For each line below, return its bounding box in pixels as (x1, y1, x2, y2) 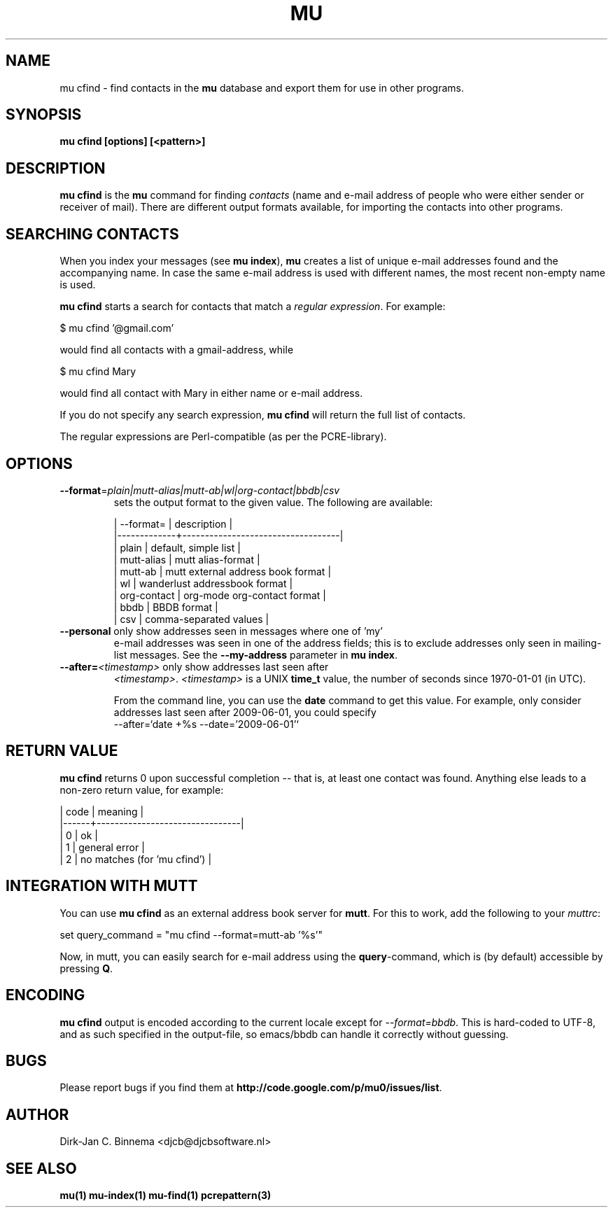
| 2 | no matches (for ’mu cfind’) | (59, 853, 212, 865)
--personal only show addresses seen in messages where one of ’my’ (59, 624, 383, 637)
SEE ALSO (6, 1159, 77, 1177)
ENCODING (6, 986, 85, 1004)
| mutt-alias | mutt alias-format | (113, 553, 260, 566)
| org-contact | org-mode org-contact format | (113, 589, 327, 601)
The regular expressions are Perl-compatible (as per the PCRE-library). (59, 430, 387, 443)
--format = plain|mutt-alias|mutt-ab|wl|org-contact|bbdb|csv (59, 484, 340, 496)
